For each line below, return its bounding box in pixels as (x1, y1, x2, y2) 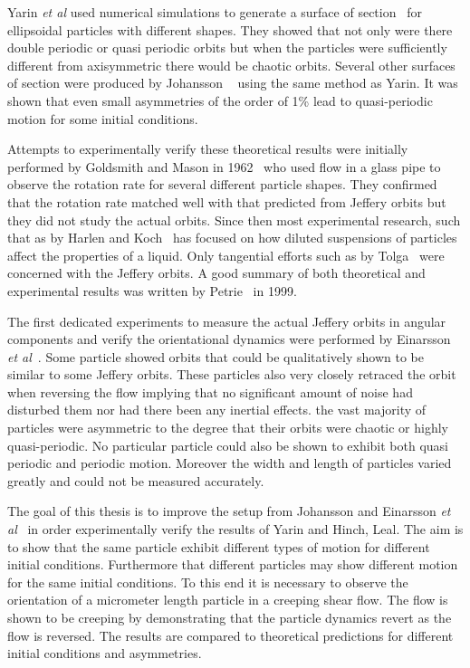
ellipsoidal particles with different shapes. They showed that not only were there (7, 20, 453, 39)
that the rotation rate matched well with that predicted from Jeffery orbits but (7, 192, 446, 211)
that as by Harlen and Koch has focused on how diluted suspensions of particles (7, 228, 457, 247)
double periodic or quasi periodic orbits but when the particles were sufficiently (7, 38, 447, 57)
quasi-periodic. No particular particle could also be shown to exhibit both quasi (7, 435, 449, 454)
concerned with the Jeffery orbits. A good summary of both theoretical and (7, 263, 426, 282)
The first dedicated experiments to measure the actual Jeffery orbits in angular (7, 311, 446, 330)
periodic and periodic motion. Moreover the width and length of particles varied (7, 453, 452, 472)
